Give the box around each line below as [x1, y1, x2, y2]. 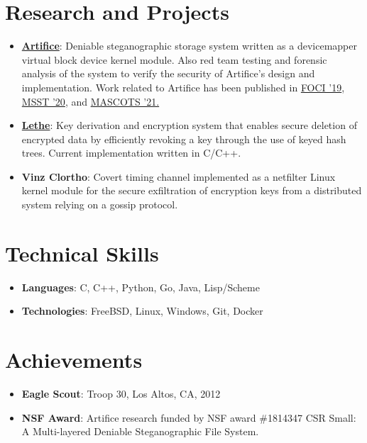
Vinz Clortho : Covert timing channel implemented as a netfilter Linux [21, 169, 336, 184]
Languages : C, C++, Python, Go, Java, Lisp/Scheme [21, 279, 260, 294]
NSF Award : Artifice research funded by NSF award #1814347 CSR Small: [21, 410, 356, 425]
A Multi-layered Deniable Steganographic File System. [21, 424, 259, 439]
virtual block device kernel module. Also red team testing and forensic [21, 52, 327, 67]
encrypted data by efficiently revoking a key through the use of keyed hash [21, 131, 346, 146]
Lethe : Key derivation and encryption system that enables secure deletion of [21, 118, 357, 133]
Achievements [5, 345, 143, 374]
